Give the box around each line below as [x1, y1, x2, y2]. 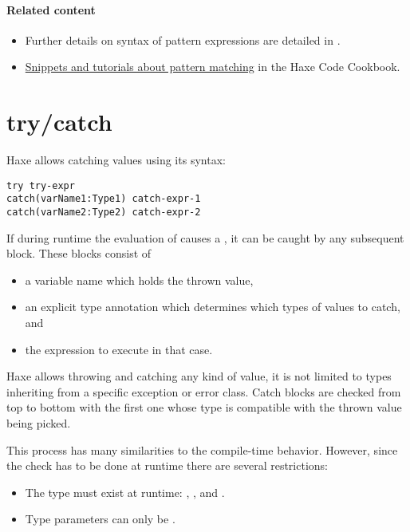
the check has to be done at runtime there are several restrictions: [6, 457, 328, 474]
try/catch [6, 105, 112, 138]
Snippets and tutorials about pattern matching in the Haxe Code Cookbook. [25, 58, 400, 75]
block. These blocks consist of [6, 245, 152, 262]
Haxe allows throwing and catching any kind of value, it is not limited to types [6, 368, 392, 384]
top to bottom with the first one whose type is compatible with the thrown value [6, 399, 402, 416]
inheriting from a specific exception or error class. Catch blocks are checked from [6, 383, 401, 400]
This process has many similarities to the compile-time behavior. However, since [6, 441, 398, 458]
